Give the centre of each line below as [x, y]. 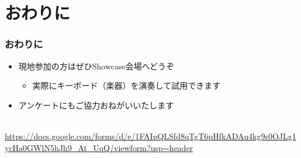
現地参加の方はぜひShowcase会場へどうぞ [96, 66]
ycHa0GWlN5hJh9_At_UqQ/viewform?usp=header [99, 147]
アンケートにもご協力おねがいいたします [96, 105]
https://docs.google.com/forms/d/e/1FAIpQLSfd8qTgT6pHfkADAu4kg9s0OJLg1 [150, 136]
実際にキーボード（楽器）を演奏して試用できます [127, 85]
